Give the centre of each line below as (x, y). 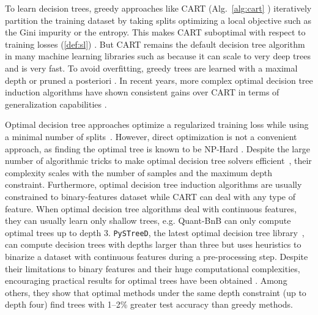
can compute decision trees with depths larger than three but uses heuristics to (153, 244)
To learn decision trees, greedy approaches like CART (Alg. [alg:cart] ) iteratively (158, 8)
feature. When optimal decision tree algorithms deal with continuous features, (151, 208)
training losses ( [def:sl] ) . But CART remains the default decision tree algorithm (155, 44)
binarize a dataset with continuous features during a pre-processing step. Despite (157, 256)
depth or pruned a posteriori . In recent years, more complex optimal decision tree (159, 80)
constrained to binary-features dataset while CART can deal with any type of (150, 196)
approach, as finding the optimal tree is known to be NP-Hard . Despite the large (157, 148)
